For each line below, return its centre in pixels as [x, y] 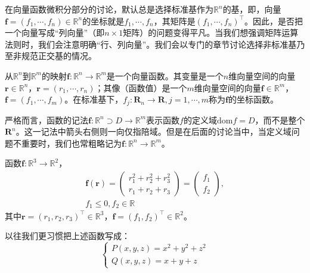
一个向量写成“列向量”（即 [55, 32]
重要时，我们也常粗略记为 [71, 143]
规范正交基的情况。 [59, 56]
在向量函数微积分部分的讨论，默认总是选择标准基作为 [109, 9]
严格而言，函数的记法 [46, 120]
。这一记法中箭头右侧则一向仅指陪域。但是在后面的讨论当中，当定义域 [154, 131]
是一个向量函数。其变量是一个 [165, 75]
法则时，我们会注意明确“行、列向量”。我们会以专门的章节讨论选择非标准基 [151, 44]
